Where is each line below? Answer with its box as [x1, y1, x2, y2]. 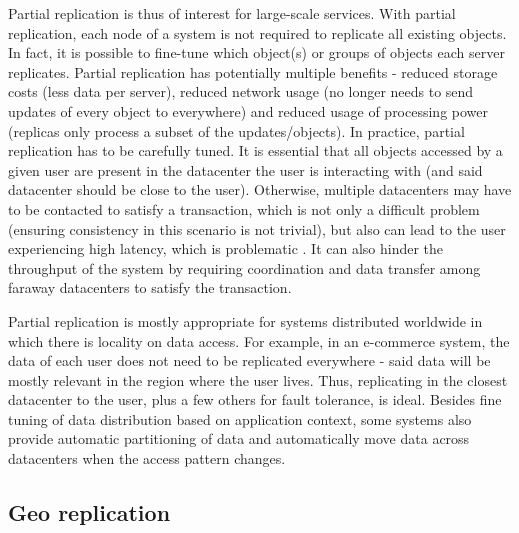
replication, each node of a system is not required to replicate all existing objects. [8, 22, 507, 43]
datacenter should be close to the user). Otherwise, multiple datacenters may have [8, 179, 512, 200]
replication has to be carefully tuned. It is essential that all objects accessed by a [8, 140, 503, 161]
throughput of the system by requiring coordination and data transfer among [8, 257, 481, 278]
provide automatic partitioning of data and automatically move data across [8, 428, 470, 449]
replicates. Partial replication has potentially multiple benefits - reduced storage [8, 61, 498, 82]
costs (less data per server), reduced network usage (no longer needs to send [8, 81, 474, 102]
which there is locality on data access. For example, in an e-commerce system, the [8, 330, 510, 351]
